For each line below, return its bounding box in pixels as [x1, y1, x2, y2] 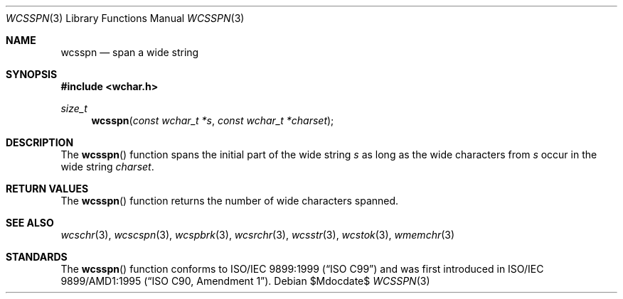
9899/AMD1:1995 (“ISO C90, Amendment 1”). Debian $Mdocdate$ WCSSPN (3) [60, 275, 430, 287]
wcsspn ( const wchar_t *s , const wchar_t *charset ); [91, 114, 334, 126]
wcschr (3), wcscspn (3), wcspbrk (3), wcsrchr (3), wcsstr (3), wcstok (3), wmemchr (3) [60, 229, 455, 241]
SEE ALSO [6, 217, 54, 229]
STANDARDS [6, 251, 68, 263]
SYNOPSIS [6, 68, 58, 80]
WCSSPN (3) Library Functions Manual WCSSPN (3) [6, 12, 245, 24]
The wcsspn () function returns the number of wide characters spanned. [60, 195, 399, 207]
